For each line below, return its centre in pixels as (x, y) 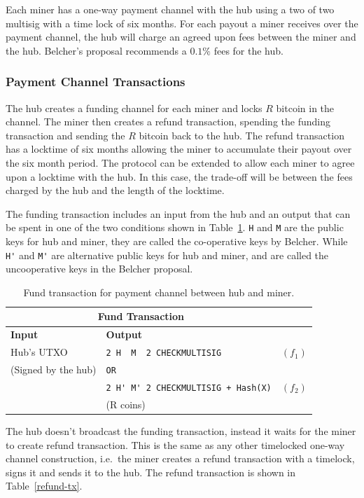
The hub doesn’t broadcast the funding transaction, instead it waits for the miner (181, 430)
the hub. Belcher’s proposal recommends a (96, 50)
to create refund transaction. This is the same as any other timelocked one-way (175, 444)
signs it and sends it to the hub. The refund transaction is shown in (151, 472)
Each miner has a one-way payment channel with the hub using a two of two (170, 9)
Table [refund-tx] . (44, 486)
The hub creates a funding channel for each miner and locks (134, 108)
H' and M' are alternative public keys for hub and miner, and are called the (167, 255)
